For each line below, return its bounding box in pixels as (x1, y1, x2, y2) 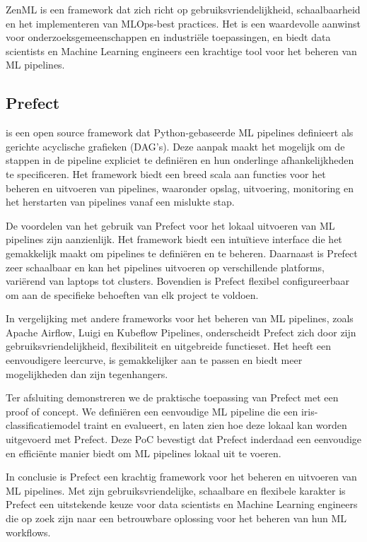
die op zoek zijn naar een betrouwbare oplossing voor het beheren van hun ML (6, 511, 347, 526)
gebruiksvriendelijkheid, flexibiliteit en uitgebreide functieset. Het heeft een (6, 338, 331, 353)
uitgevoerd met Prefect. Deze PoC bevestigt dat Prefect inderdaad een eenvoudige (6, 432, 362, 447)
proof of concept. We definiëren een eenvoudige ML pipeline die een (6, 403, 298, 418)
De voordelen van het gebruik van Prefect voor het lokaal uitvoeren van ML (6, 218, 335, 232)
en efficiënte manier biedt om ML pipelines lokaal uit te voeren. (6, 445, 281, 460)
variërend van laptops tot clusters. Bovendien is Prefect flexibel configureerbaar (6, 273, 349, 288)
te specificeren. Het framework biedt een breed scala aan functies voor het (6, 166, 326, 181)
